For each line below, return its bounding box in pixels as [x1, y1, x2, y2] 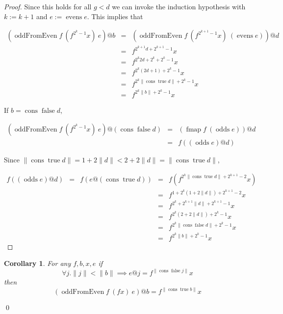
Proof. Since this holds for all [4, 1, 92, 11]
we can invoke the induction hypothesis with [112, 1, 246, 11]
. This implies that [87, 11, 143, 21]
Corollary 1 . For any [4, 258, 71, 268]
